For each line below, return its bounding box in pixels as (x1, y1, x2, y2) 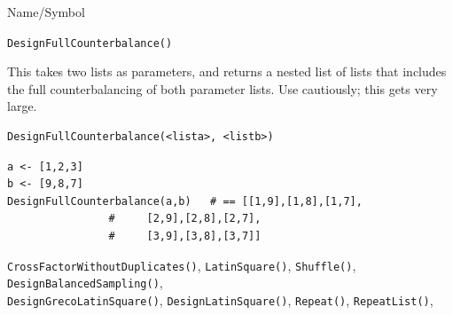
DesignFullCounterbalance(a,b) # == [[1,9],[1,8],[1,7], (7, 194, 363, 208)
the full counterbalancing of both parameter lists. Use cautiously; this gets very (7, 79, 438, 98)
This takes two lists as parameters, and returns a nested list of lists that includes (7, 62, 447, 81)
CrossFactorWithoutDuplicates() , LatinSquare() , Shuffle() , (7, 256, 356, 274)
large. (7, 97, 37, 115)
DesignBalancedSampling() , (7, 273, 163, 292)
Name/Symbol (7, 3, 85, 20)
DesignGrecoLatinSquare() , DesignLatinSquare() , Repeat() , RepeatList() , (7, 290, 433, 309)
